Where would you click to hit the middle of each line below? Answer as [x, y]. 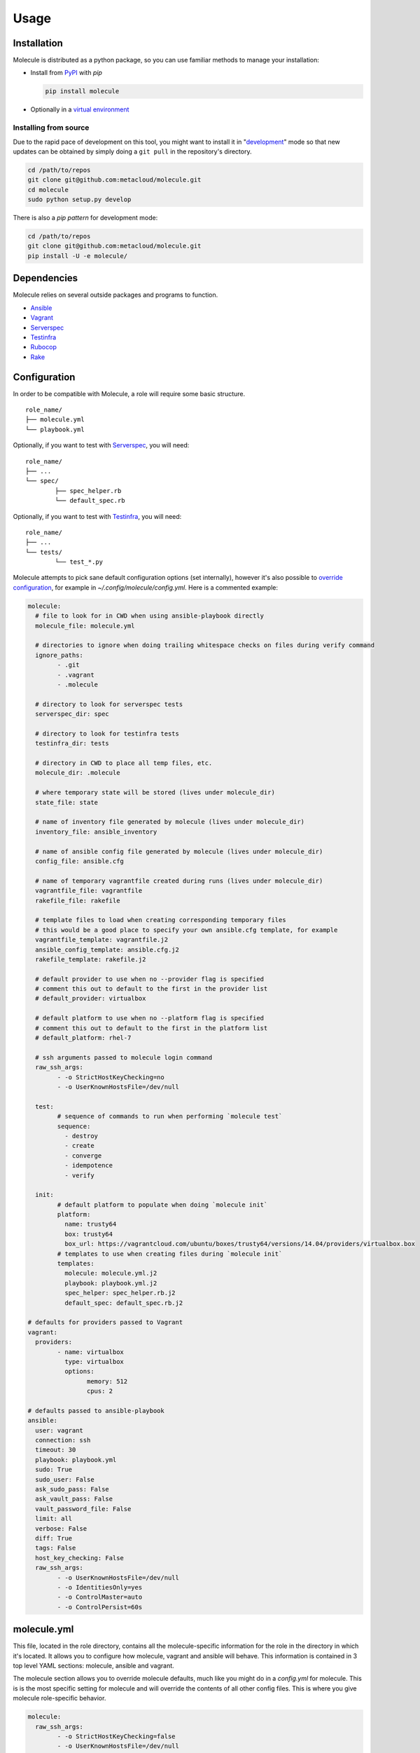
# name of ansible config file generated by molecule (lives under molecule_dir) [179, 851]
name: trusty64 [90, 1224]
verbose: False [61, 1528]
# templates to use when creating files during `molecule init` [170, 1254]
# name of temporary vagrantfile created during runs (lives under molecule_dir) [179, 881]
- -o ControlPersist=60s [100, 1607]
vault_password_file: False [83, 1509]
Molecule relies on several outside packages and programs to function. [115, 295]
